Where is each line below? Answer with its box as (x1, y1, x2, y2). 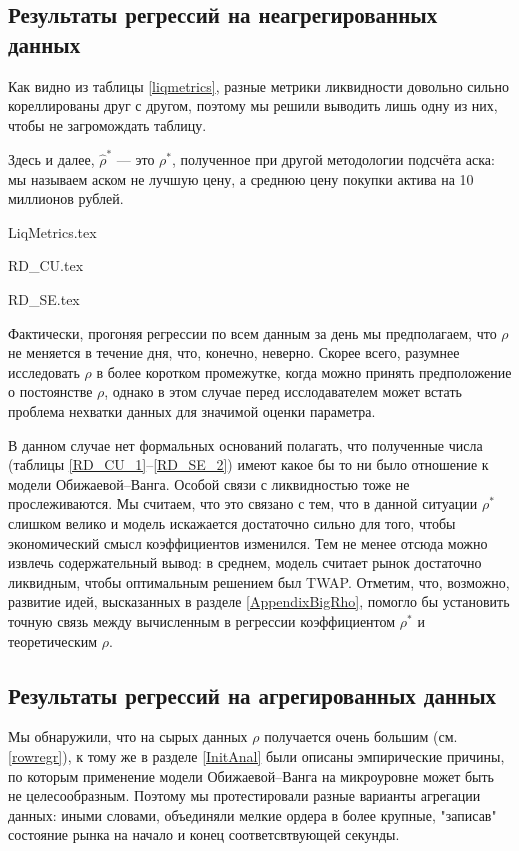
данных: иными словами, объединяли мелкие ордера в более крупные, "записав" (8, 804, 497, 825)
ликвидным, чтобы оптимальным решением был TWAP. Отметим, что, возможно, (8, 571, 510, 592)
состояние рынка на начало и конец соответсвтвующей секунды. (8, 824, 400, 845)
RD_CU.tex (8, 255, 84, 276)
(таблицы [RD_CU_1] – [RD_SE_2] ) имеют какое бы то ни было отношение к (8, 454, 489, 475)
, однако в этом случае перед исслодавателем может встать (104, 381, 462, 402)
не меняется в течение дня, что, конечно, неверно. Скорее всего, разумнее (8, 342, 460, 363)
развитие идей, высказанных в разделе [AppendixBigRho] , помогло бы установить (8, 591, 510, 612)
